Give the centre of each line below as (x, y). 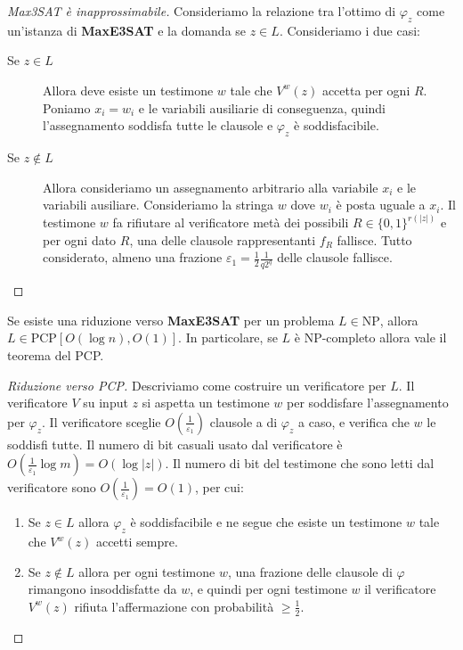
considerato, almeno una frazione (133, 257)
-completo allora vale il (384, 337)
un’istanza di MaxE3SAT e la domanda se (127, 30)
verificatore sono (52, 487)
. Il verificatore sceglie (102, 421)
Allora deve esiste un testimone (128, 90)
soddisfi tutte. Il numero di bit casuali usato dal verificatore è (175, 444)
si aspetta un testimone (206, 403)
